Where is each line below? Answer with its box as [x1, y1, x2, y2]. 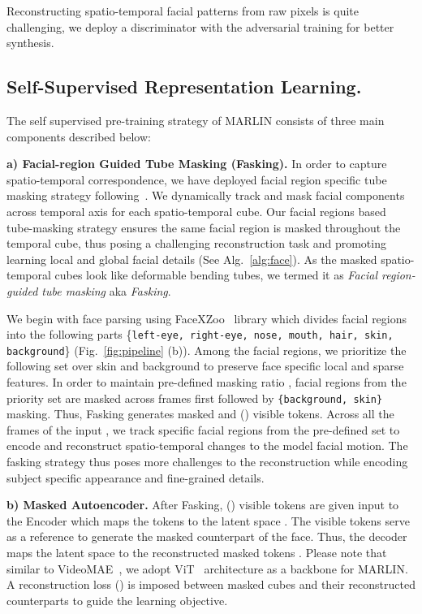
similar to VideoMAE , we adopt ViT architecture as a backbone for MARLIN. [6, 560, 408, 577]
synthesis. [6, 34, 54, 51]
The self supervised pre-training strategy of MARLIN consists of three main [6, 111, 385, 128]
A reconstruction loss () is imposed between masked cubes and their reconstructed [6, 576, 416, 593]
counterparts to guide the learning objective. [6, 591, 228, 608]
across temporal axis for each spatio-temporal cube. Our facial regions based [6, 202, 386, 219]
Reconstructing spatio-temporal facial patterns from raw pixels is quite [6, 2, 359, 19]
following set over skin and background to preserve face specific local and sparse [6, 357, 404, 374]
